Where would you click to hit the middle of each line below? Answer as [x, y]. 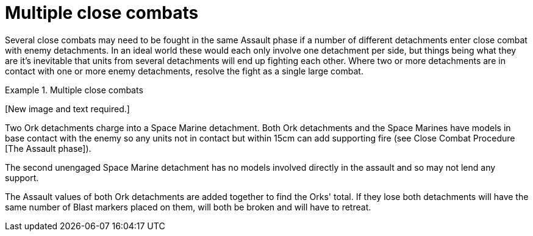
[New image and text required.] [67, 109]
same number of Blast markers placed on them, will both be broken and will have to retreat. [188, 207]
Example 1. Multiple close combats [74, 90]
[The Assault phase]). [48, 148]
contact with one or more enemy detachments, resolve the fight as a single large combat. [184, 71]
